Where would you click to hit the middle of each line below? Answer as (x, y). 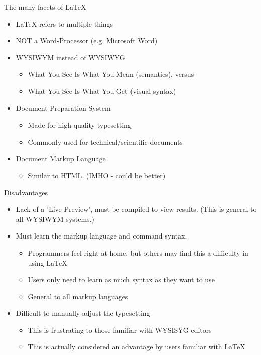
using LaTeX (47, 262)
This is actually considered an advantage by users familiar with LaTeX (137, 347)
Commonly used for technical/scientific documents (105, 141)
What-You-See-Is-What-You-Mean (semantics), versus (111, 74)
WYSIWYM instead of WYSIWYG (71, 57)
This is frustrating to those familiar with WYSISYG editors (120, 330)
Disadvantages (26, 192)
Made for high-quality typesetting (80, 125)
